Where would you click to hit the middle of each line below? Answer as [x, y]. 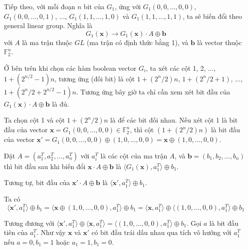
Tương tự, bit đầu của [37, 182]
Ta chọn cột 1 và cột [34, 120]
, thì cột [142, 130]
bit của [94, 6]
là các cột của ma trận [134, 155]
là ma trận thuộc [47, 42]
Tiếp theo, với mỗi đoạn [39, 6]
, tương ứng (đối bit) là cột [95, 78]
